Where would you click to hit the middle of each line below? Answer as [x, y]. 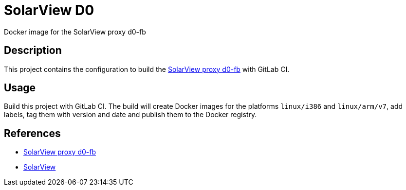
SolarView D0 [49, 10]
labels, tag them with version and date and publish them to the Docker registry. [130, 115]
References [32, 133]
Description [33, 51]
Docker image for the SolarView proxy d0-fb [75, 32]
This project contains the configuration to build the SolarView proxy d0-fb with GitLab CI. [147, 69]
